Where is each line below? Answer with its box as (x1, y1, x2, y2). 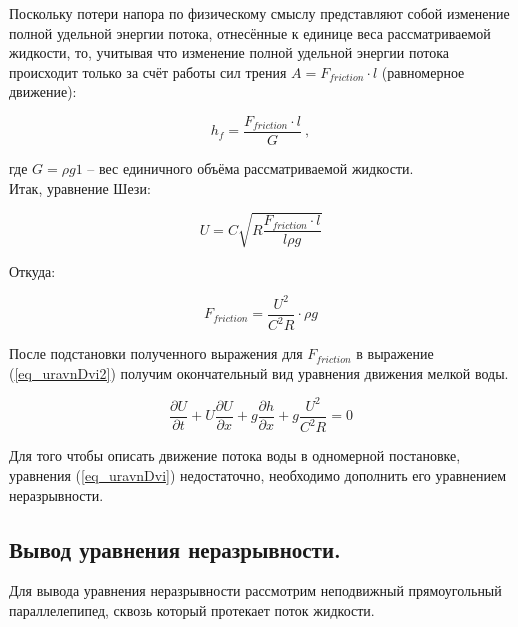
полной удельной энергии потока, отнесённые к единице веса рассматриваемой (9, 22, 491, 43)
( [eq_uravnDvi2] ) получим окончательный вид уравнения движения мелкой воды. (9, 362, 509, 383)
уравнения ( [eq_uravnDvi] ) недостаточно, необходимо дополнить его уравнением (9, 464, 507, 485)
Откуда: (9, 260, 56, 281)
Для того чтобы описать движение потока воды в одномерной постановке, (9, 445, 461, 466)
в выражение (356, 343, 434, 364)
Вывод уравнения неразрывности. (9, 533, 341, 564)
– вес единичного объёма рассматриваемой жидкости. (87, 158, 414, 179)
